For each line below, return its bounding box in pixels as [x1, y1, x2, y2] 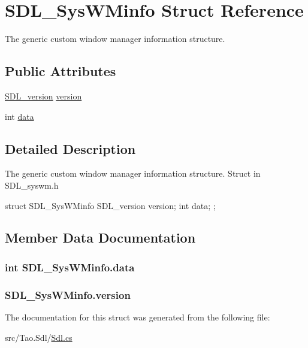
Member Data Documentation [5, 228, 196, 247]
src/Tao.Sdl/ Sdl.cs [5, 331, 73, 343]
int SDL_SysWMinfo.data [5, 259, 135, 274]
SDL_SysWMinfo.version [5, 287, 131, 302]
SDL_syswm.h [5, 178, 59, 191]
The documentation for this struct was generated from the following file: [5, 310, 270, 323]
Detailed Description [5, 139, 136, 158]
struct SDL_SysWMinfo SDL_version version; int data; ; [5, 199, 216, 211]
